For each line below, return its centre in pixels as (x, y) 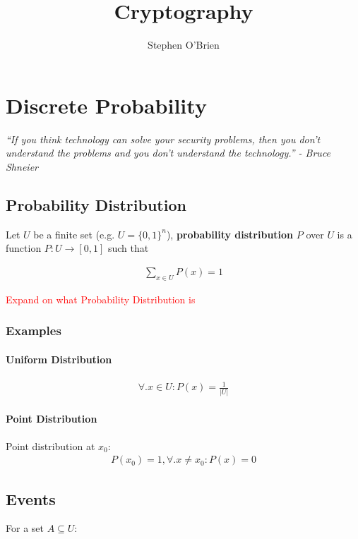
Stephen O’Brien (184, 45)
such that (128, 248)
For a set (25, 528)
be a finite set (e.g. (74, 234)
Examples (34, 331)
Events (31, 498)
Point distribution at (50, 446)
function (24, 248)
